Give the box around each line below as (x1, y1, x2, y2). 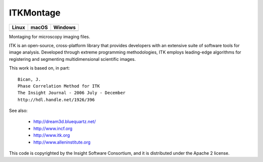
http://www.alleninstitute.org (33, 139, 91, 145)
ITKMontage (9, 7, 61, 18)
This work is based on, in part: (9, 65, 70, 71)
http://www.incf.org (33, 126, 73, 131)
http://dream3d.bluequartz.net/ (33, 119, 96, 125)
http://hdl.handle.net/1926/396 (18, 97, 95, 102)
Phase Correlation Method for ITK (18, 83, 100, 89)
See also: (9, 108, 28, 114)
